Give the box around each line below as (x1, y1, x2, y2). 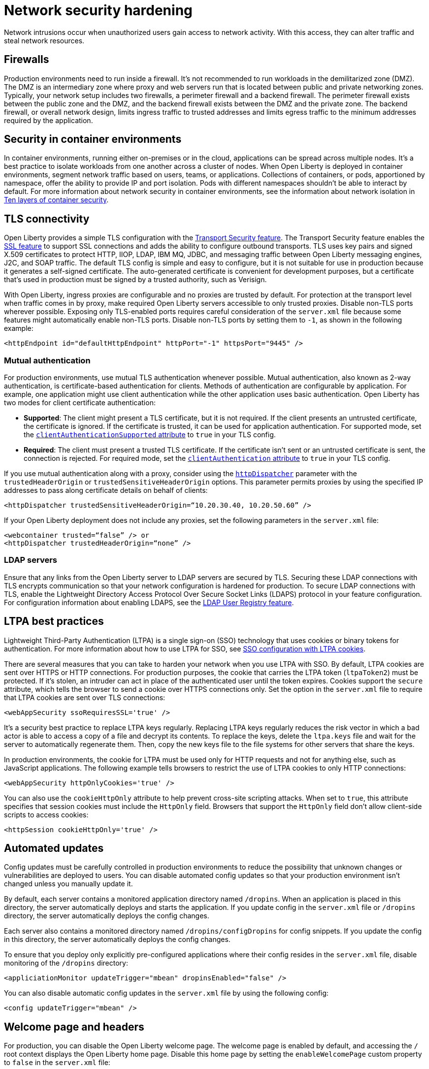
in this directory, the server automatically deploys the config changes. (4, 935, 231, 944)
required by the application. (4, 116, 93, 125)
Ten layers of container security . (4, 195, 109, 204)
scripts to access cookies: (4, 810, 89, 819)
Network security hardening (4, 2, 193, 19)
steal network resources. (4, 36, 85, 45)
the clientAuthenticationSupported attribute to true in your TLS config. (24, 430, 276, 439)
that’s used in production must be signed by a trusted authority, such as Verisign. (4, 275, 267, 284)
